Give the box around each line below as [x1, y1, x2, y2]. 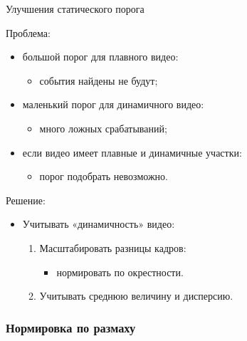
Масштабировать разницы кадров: [39, 240, 186, 255]
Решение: [6, 192, 46, 207]
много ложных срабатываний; [39, 120, 167, 135]
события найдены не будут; [39, 73, 158, 88]
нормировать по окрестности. [56, 264, 184, 279]
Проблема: [6, 25, 51, 40]
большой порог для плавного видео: [22, 49, 179, 64]
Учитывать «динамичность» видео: [22, 216, 175, 231]
